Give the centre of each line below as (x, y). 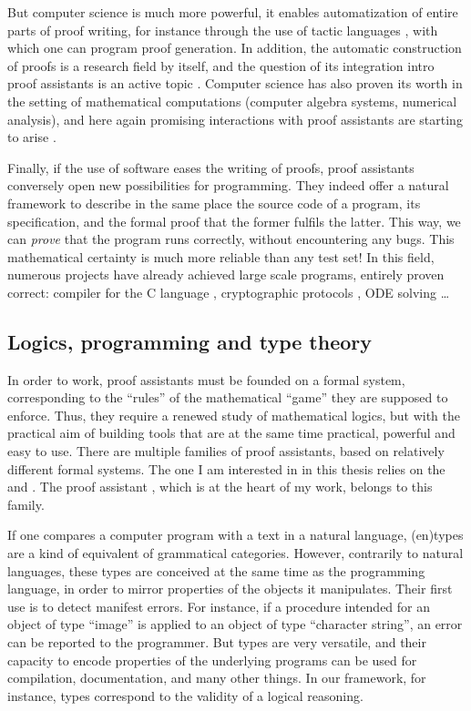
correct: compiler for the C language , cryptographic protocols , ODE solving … (229, 292)
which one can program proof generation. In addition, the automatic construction (235, 48)
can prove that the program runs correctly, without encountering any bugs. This (231, 239)
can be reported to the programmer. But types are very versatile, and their (217, 642)
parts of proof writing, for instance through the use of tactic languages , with (223, 30)
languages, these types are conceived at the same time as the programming (216, 570)
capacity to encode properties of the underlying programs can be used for (212, 660)
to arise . (32, 137)
